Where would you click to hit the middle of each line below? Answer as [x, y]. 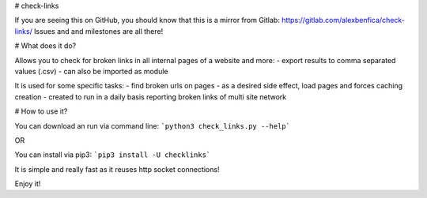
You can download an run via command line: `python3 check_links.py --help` [152, 125]
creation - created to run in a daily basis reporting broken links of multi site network [151, 97]
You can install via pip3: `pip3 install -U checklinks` [113, 155]
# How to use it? [41, 111]
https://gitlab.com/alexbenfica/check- [343, 21]
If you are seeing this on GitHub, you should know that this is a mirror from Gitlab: [147, 21]
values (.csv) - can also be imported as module [91, 71]
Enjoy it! [28, 184]
